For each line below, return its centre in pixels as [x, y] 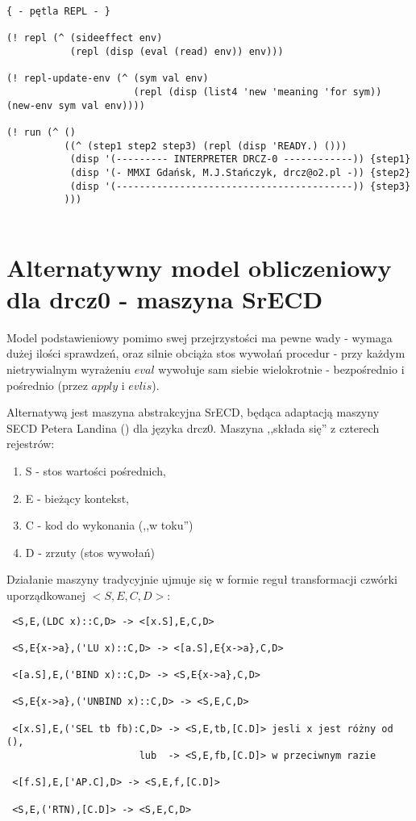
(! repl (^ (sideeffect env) [85, 38]
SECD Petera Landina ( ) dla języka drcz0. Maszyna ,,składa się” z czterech [193, 427]
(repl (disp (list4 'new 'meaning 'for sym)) [258, 92]
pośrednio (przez [47, 385]
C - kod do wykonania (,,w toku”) [109, 525]
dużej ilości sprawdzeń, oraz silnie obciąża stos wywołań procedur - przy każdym [206, 353]
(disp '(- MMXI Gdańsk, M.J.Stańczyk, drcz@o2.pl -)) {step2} [240, 172]
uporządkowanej [46, 595]
